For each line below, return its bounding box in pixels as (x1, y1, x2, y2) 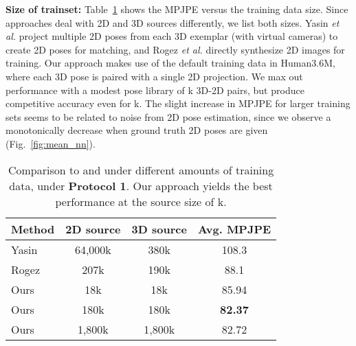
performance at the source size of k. (55, 193, 227, 209)
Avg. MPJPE (197, 220, 271, 237)
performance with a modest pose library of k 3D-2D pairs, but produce (5, 82, 304, 97)
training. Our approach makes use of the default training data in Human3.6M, (5, 56, 335, 70)
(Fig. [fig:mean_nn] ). (5, 136, 96, 150)
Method (11, 220, 55, 237)
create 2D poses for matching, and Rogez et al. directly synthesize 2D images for (5, 42, 345, 56)
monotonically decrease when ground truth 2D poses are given (5, 123, 268, 137)
